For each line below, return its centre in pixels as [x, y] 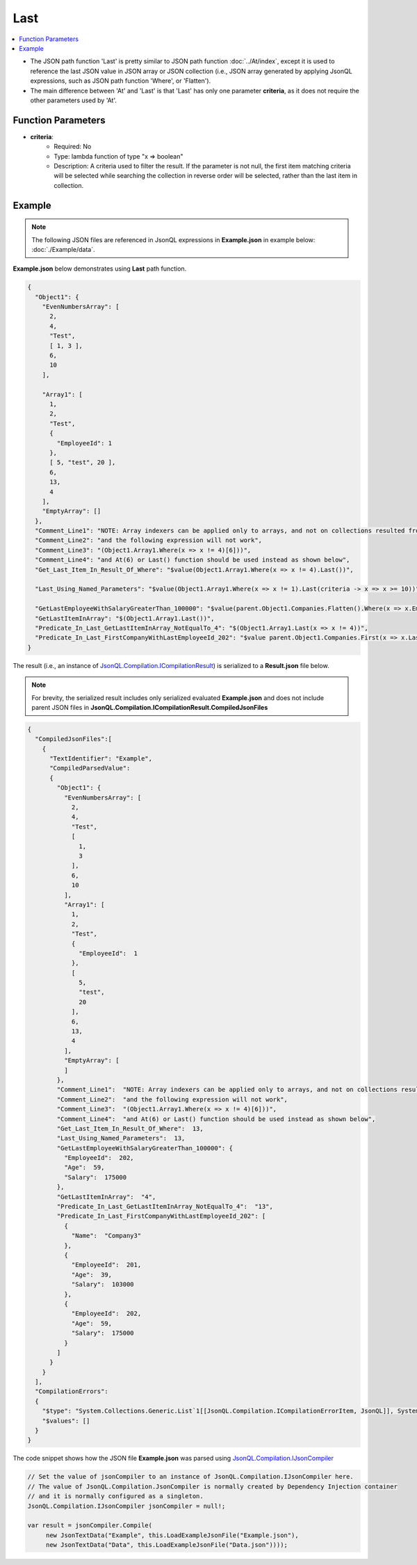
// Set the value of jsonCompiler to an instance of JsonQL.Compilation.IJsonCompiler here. [190, 1477]
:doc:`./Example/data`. [63, 249]
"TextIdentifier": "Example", [101, 759]
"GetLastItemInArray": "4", [106, 1197]
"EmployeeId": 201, [106, 1265]
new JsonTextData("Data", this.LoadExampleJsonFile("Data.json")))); [167, 1545]
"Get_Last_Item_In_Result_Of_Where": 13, [130, 1128]
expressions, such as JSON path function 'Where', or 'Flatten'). [121, 81]
